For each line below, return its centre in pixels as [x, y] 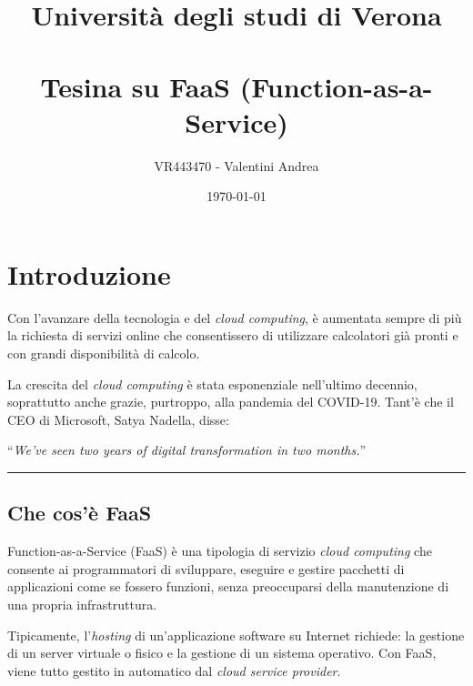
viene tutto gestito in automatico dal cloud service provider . [174, 670]
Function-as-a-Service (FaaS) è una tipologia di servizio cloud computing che [220, 551]
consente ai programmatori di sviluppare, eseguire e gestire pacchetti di [206, 568]
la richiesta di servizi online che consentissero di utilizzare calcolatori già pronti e [233, 335]
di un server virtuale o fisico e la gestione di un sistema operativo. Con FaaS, [222, 653]
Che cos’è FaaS [80, 513]
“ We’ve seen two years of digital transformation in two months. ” [187, 450]
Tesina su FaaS [135, 86]
